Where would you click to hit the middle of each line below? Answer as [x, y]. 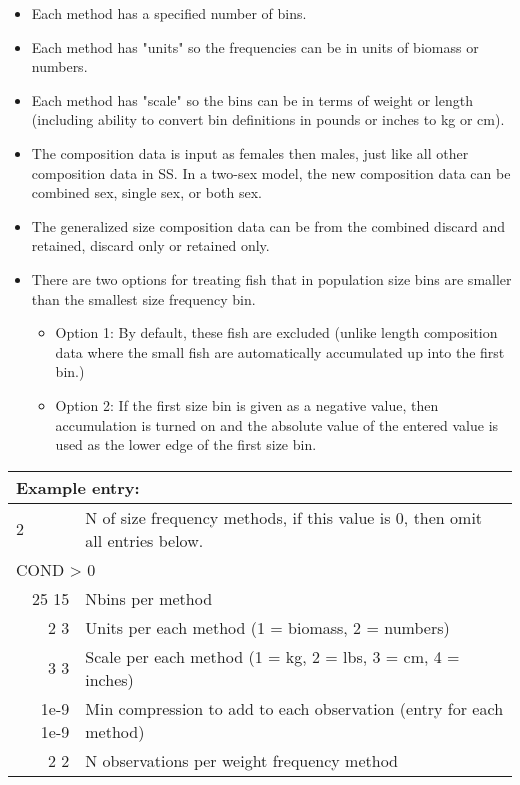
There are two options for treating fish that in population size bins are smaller [271, 278]
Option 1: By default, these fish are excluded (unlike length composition [276, 332]
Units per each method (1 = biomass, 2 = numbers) [267, 627]
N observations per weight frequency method [242, 760]
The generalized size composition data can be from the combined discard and [268, 225]
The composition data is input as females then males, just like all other [250, 152]
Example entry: [78, 487]
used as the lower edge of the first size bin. [186, 444]
